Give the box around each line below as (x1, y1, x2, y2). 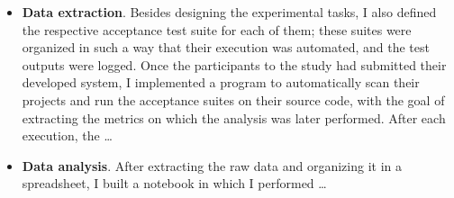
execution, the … (22, 126, 113, 145)
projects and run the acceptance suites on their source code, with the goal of (22, 90, 445, 109)
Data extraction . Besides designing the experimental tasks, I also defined (22, 3, 437, 21)
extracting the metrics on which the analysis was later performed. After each (22, 108, 446, 127)
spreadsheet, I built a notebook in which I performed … (22, 174, 327, 193)
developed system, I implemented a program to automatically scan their (22, 73, 420, 92)
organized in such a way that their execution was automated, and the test (22, 38, 430, 57)
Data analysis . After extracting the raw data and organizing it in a (22, 156, 403, 175)
